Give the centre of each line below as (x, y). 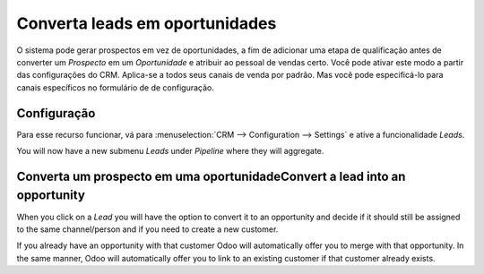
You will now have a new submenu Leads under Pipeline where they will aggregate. (170, 151)
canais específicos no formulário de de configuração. (115, 87)
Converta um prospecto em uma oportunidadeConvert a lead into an (211, 176)
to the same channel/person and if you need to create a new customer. (147, 229)
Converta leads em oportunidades (147, 23)
